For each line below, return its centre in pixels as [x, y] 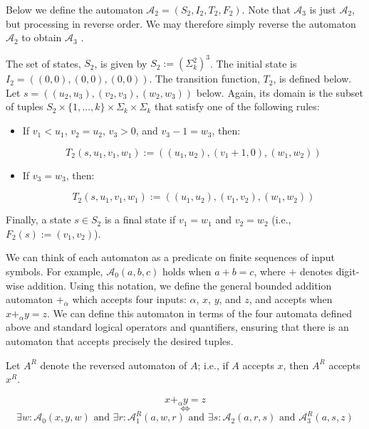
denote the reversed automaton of [114, 365]
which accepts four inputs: [129, 299]
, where [270, 271]
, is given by [121, 63]
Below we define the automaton [74, 9]
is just [323, 9]
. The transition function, [204, 79]
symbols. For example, [54, 271]
